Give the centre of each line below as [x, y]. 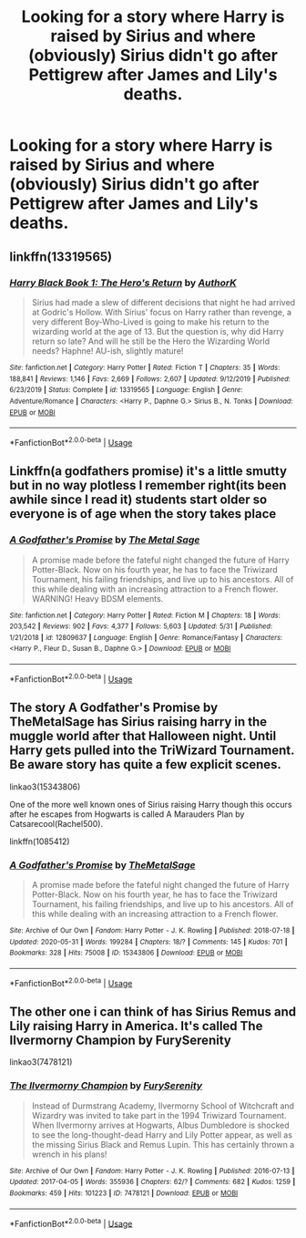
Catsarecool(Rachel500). [56, 823]
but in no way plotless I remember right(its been [148, 485]
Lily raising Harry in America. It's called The [136, 1026]
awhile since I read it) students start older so [138, 500]
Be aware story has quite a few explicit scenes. [146, 764]
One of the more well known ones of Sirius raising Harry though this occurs [151, 804]
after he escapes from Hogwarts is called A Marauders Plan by [127, 814]
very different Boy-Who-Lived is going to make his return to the [150, 322]
